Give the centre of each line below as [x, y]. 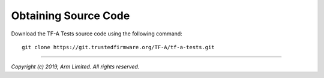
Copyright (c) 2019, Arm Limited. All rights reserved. [75, 67]
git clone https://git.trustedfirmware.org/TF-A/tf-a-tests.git [118, 47]
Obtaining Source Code [70, 16]
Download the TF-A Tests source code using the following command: [97, 34]
